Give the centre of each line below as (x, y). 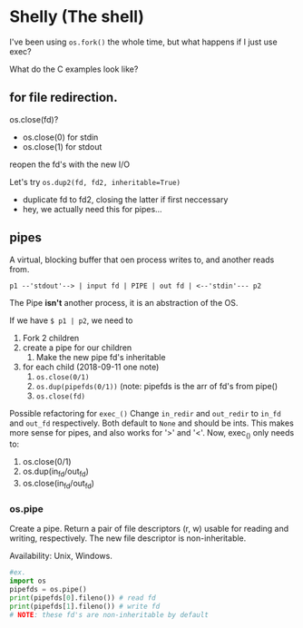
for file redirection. (64, 98)
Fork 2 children (51, 338)
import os (28, 581)
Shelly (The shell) (77, 17)
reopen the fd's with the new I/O (70, 164)
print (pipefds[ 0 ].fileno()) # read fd (83, 598)
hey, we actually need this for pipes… (92, 209)
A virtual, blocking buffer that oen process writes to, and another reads (142, 260)
